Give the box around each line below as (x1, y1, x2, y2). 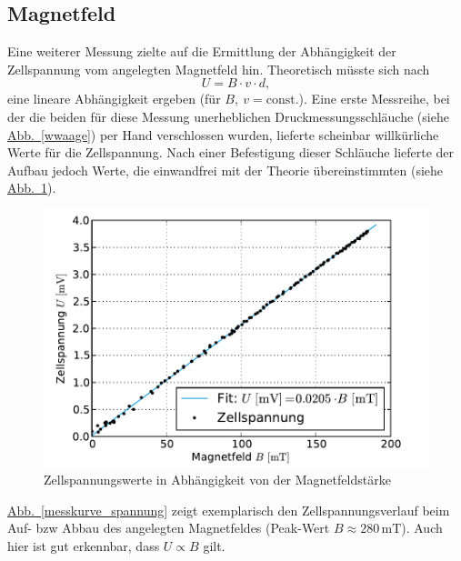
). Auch (401, 518, 443, 537)
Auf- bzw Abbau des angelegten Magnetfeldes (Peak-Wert (7, 518, 330, 537)
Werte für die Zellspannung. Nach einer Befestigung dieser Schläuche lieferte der (7, 143, 455, 162)
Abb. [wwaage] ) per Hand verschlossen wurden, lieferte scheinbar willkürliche (7, 125, 439, 144)
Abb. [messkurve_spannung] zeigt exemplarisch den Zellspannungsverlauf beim (7, 500, 450, 519)
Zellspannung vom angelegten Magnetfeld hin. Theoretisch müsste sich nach (7, 59, 430, 78)
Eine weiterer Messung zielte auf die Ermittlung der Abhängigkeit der (7, 42, 396, 61)
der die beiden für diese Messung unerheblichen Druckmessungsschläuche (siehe (7, 106, 449, 125)
